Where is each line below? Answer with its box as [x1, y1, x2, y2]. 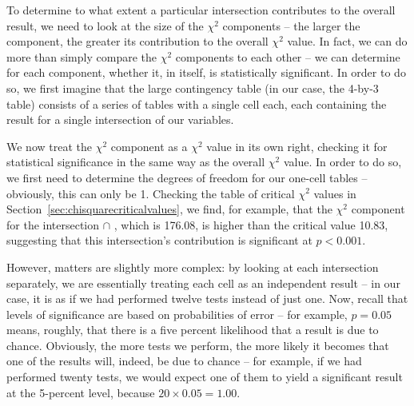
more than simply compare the [6, 48, 157, 65]
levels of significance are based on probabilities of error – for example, [6, 305, 348, 322]
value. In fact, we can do [287, 33, 408, 50]
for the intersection [6, 216, 100, 233]
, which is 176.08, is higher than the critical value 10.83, [113, 216, 388, 233]
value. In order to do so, [283, 153, 402, 170]
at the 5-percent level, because [6, 384, 155, 400]
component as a [110, 137, 188, 154]
